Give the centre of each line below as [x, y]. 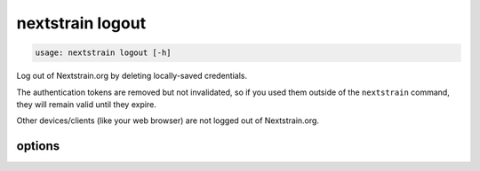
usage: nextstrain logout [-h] [104, 53]
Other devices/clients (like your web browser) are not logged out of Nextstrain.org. [168, 120]
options [38, 146]
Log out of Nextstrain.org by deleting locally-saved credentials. [132, 76]
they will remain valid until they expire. [87, 104]
